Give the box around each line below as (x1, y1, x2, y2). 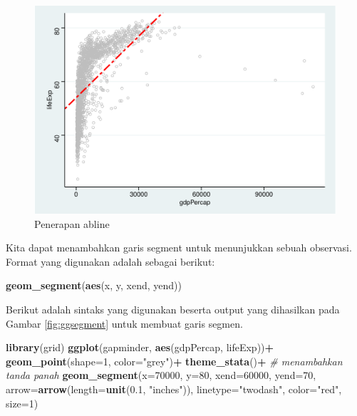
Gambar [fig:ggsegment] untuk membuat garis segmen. (6, 316, 243, 331)
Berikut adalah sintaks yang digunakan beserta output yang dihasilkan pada (6, 302, 340, 316)
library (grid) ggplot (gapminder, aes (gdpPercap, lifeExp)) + (6, 340, 274, 355)
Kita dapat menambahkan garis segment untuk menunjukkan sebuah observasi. (6, 240, 352, 255)
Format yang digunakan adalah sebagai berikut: (6, 254, 215, 269)
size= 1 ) (6, 395, 38, 410)
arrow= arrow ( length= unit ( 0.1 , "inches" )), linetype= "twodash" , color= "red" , (6, 381, 342, 396)
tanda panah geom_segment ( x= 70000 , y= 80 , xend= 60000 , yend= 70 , (6, 368, 316, 383)
